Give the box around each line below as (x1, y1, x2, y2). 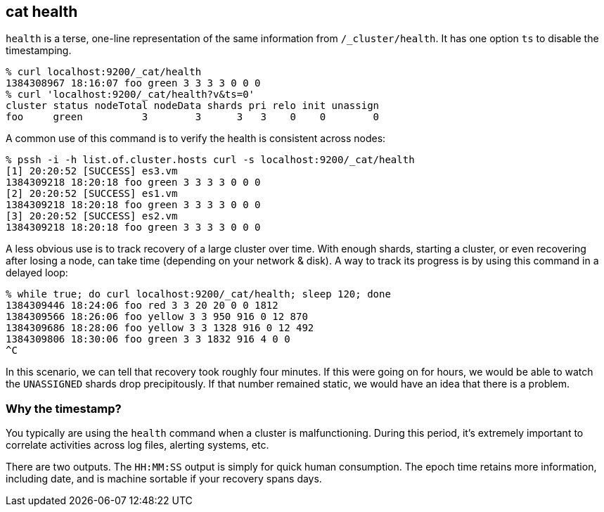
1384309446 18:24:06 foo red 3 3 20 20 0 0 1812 (6, 300, 278, 312)
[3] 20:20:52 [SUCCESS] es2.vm (6, 210, 178, 222)
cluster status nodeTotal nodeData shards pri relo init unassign (6, 100, 380, 112)
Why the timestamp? (6, 401, 122, 416)
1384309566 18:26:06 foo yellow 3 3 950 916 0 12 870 (6, 311, 308, 323)
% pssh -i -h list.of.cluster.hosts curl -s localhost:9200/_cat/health (6, 154, 415, 166)
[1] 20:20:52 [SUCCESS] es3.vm (6, 165, 178, 177)
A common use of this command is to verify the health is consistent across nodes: (6, 132, 386, 145)
